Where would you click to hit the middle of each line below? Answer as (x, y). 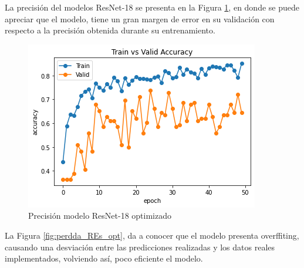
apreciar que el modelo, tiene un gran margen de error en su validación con (140, 18)
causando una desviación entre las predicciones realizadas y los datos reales (140, 247)
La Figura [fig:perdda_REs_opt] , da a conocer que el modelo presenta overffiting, (152, 235)
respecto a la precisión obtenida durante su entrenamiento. (110, 30)
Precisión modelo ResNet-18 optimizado (100, 216)
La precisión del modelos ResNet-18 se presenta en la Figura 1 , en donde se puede (152, 7)
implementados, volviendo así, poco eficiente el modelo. (104, 258)
